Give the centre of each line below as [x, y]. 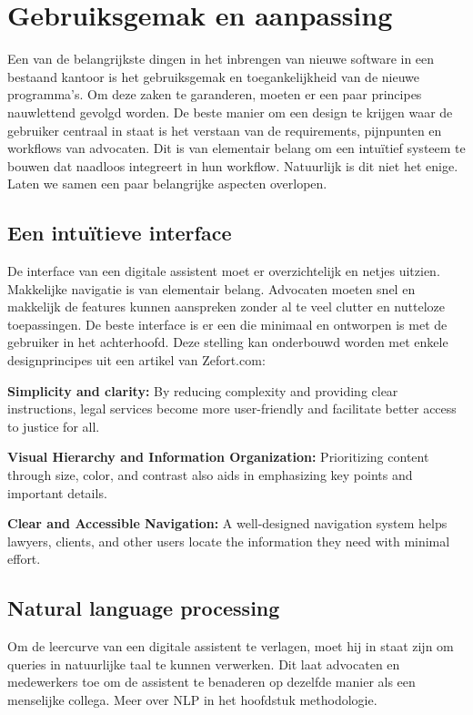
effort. [24, 559]
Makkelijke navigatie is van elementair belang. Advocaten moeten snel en [211, 288]
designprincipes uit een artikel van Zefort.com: [136, 360]
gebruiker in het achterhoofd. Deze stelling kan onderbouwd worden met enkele [228, 342]
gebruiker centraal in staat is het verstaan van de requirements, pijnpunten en [225, 130]
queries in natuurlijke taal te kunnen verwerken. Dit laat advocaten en [204, 664]
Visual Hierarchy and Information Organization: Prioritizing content [218, 457]
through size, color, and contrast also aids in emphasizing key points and [210, 475]
